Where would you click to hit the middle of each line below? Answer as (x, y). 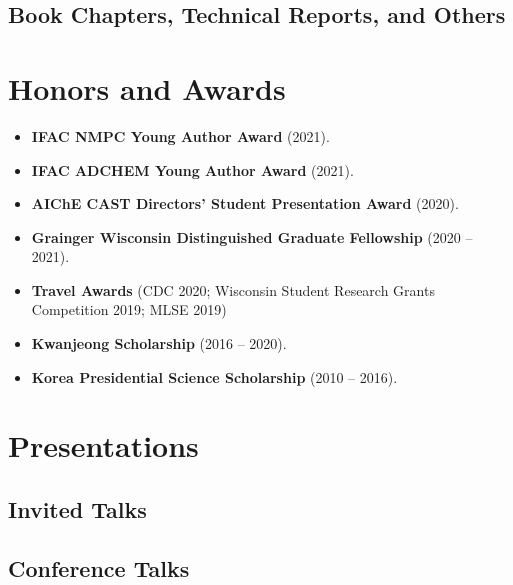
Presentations (103, 445)
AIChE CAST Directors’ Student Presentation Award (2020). (245, 203)
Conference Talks (99, 567)
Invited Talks (77, 509)
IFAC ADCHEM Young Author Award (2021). (192, 169)
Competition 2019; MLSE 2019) (129, 309)
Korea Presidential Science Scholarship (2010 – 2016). (214, 376)
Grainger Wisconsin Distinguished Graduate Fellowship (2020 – (252, 236)
